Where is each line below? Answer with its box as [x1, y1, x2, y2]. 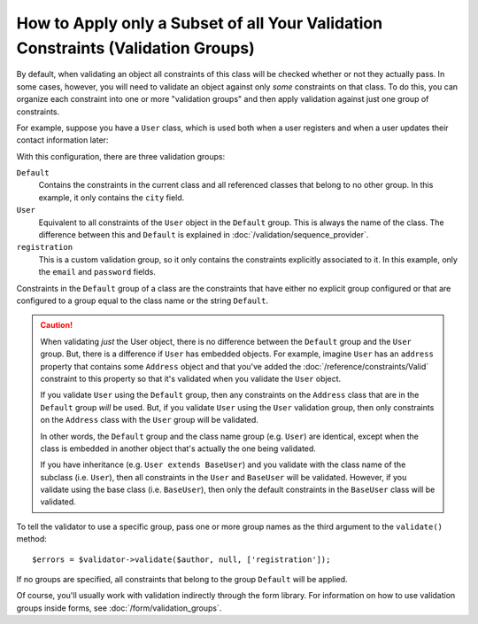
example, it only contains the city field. [38, 191, 185, 203]
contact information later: [16, 135, 109, 145]
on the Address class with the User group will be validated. [40, 415, 258, 425]
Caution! [40, 320, 73, 331]
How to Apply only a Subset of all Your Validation [16, 13, 383, 33]
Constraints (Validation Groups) [16, 38, 256, 58]
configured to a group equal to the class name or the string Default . [16, 295, 269, 306]
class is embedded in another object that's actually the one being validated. [40, 443, 316, 454]
